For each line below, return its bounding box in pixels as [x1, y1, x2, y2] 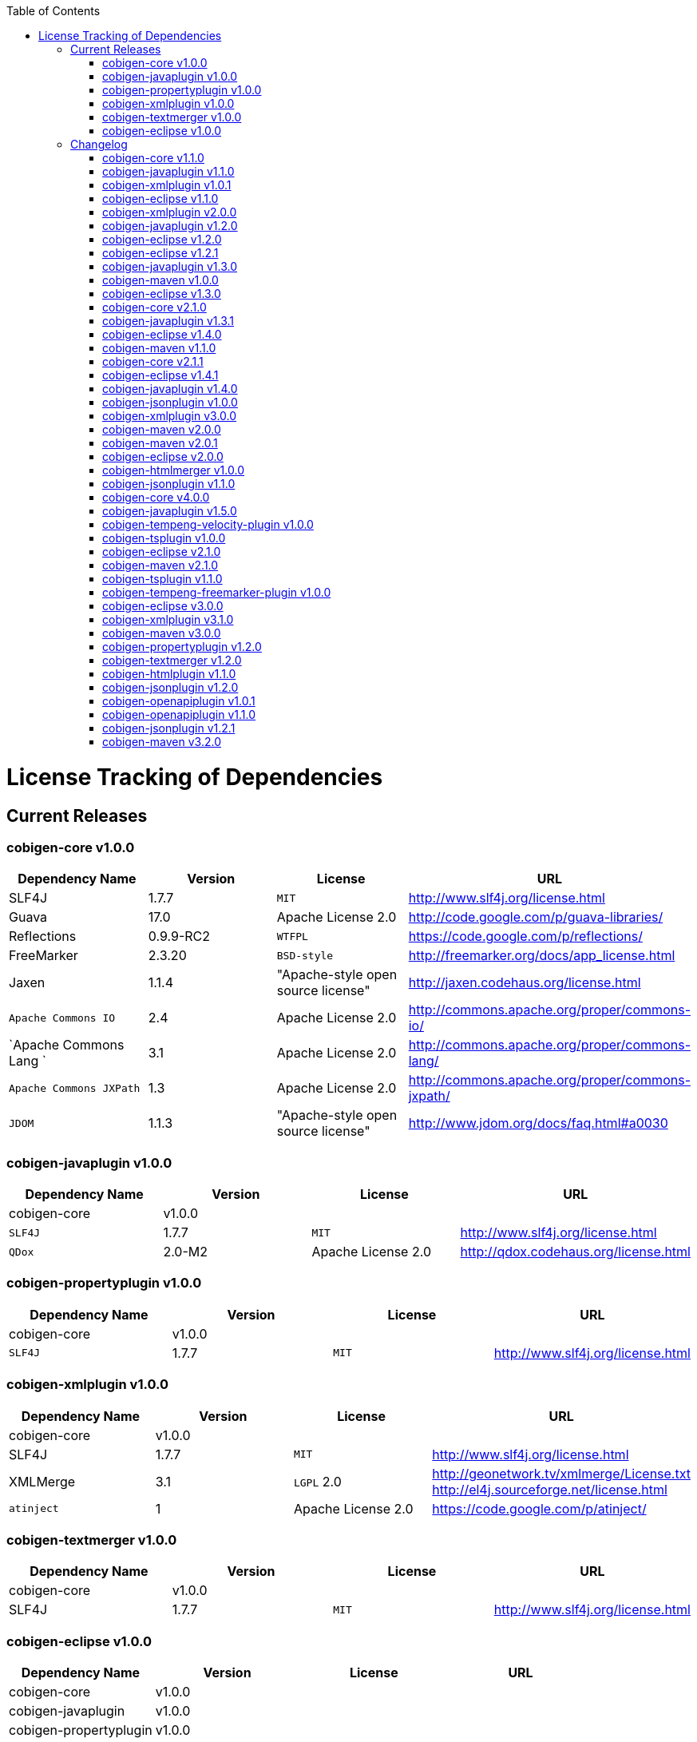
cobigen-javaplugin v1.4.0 [102, 382, 238, 395]
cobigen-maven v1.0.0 [102, 273, 219, 287]
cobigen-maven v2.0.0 [102, 423, 221, 436]
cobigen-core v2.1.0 [102, 300, 207, 314]
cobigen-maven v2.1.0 [102, 558, 219, 572]
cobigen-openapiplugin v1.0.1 [102, 694, 255, 708]
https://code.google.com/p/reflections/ [408, 928, 643, 945]
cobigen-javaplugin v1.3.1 [102, 314, 235, 327]
